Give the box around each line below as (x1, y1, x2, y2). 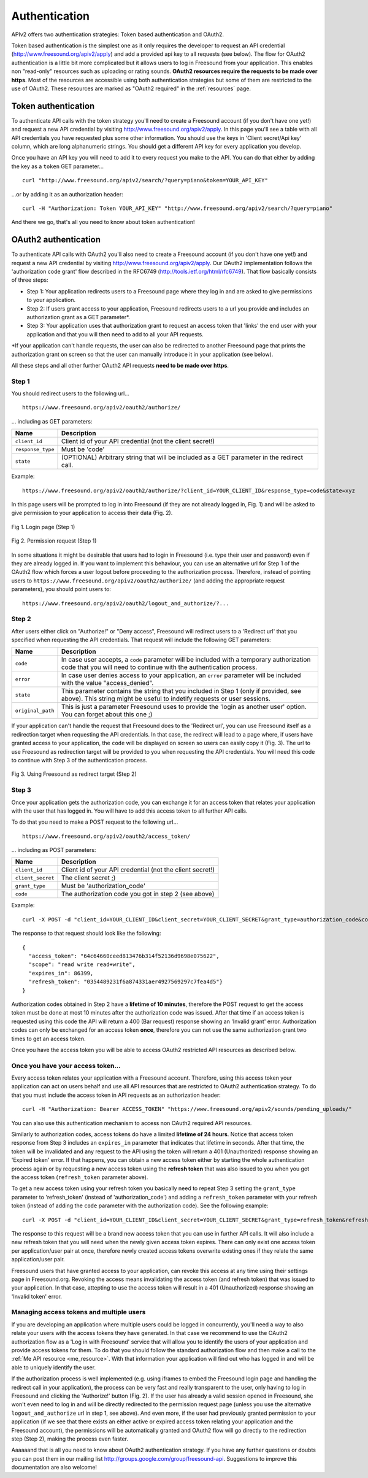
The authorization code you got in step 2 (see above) (61, 890, 215, 899)
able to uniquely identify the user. (11, 1363, 96, 1371)
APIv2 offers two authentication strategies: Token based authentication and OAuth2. (11, 31, 224, 38)
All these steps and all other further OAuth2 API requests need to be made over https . (11, 362, 229, 369)
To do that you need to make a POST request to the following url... (11, 818, 178, 826)
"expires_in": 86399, (28, 970, 94, 977)
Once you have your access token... (11, 1061, 121, 1070)
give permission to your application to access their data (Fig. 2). (11, 509, 173, 517)
